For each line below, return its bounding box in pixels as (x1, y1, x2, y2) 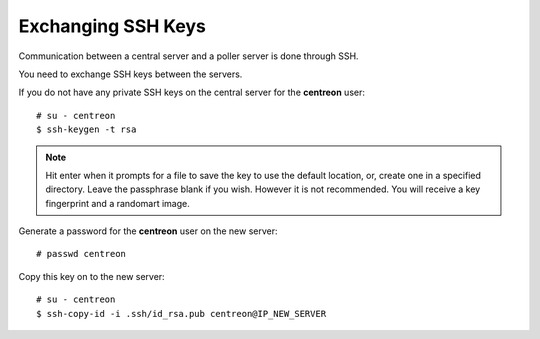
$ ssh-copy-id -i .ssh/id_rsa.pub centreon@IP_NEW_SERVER (36, 308, 327, 319)
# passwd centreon (36, 248, 127, 260)
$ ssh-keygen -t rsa (36, 124, 137, 135)
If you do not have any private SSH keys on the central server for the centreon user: (18, 86, 365, 99)
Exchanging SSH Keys (18, 15, 207, 37)
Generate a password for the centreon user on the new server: (18, 225, 278, 237)
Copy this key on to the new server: (18, 270, 165, 282)
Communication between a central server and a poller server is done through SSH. (18, 50, 359, 62)
